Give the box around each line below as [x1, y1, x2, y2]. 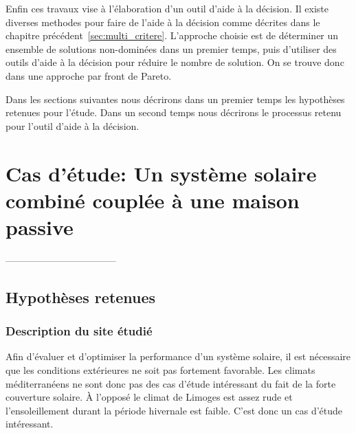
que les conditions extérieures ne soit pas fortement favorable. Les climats [5, 363, 315, 377]
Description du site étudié [5, 322, 153, 340]
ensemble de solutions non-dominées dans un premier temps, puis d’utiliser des [5, 41, 337, 56]
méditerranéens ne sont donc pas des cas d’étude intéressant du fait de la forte [5, 376, 336, 390]
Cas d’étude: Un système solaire [5, 159, 317, 187]
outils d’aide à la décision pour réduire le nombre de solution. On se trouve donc [5, 55, 344, 69]
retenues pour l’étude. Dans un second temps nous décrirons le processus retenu [5, 105, 342, 120]
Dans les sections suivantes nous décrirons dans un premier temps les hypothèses [5, 91, 345, 106]
